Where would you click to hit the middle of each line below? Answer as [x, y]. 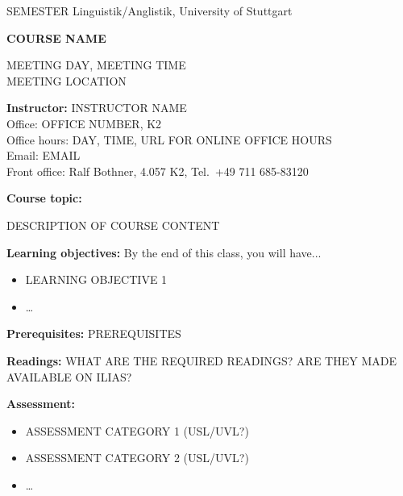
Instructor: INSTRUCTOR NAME [97, 108]
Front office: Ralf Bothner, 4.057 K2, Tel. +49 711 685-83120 [158, 171]
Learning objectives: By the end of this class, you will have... [164, 252]
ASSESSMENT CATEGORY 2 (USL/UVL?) [137, 458]
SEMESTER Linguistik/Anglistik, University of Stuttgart [150, 10]
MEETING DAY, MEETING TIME [96, 65]
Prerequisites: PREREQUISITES [94, 333]
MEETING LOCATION [66, 80]
